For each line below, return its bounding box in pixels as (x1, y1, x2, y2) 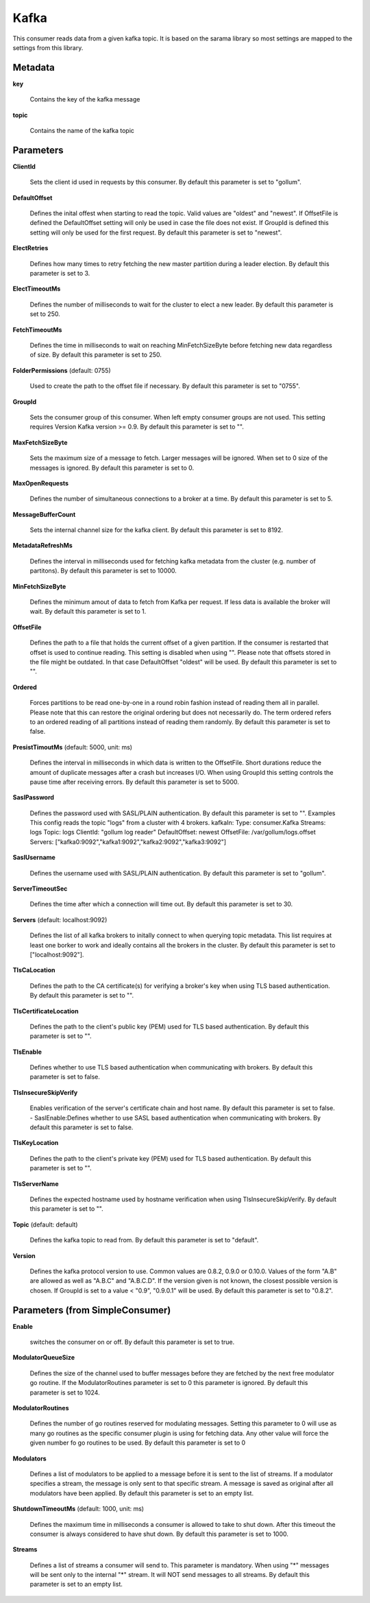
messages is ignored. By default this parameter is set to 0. (29, 463, 195, 472)
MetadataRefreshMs (12, 542, 73, 550)
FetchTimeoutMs (12, 326, 62, 334)
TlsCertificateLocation (12, 1007, 79, 1015)
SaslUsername (12, 854, 56, 862)
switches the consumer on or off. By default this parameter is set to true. (29, 1338, 235, 1347)
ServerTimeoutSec (12, 884, 68, 893)
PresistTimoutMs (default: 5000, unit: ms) (12, 743, 133, 751)
